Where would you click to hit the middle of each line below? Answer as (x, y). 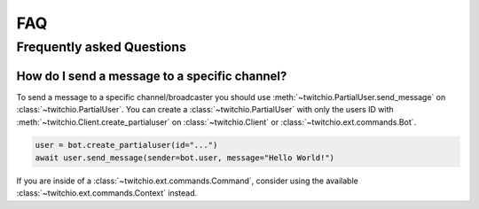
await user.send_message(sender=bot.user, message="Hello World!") (185, 158)
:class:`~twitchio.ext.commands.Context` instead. (107, 193)
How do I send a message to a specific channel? (152, 76)
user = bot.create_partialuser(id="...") (126, 145)
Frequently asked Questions (101, 47)
